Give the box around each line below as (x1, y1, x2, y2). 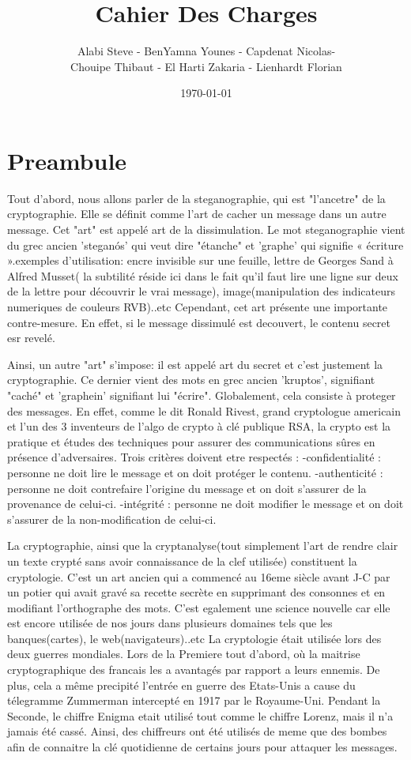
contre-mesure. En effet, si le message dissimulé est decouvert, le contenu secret (7, 314, 391, 330)
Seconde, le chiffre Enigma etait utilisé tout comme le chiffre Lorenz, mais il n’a (7, 707, 394, 724)
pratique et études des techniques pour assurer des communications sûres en (7, 433, 375, 450)
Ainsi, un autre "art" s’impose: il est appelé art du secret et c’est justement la (7, 356, 383, 372)
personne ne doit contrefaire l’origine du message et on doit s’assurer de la (7, 480, 367, 496)
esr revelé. (7, 329, 55, 346)
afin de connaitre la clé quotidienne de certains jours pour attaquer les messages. (7, 739, 398, 755)
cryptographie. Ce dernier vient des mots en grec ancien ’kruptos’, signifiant (7, 371, 375, 388)
